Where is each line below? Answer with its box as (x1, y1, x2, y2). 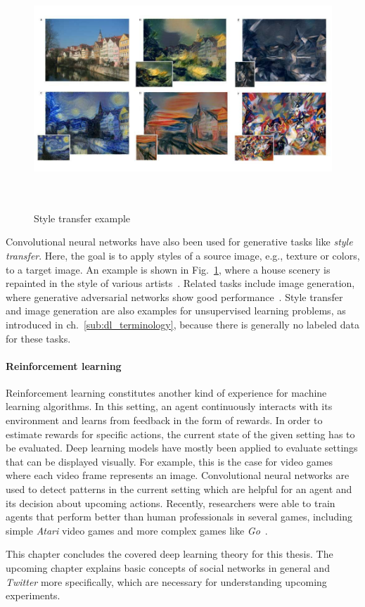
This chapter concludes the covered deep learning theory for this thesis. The (6, 547, 333, 561)
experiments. (6, 588, 60, 603)
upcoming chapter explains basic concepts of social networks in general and (6, 561, 330, 575)
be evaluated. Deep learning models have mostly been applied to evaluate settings (6, 440, 358, 455)
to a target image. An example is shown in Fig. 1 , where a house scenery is (6, 262, 331, 276)
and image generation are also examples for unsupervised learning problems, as (6, 303, 346, 318)
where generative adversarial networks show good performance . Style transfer (6, 289, 343, 304)
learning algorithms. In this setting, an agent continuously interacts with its (6, 399, 333, 414)
